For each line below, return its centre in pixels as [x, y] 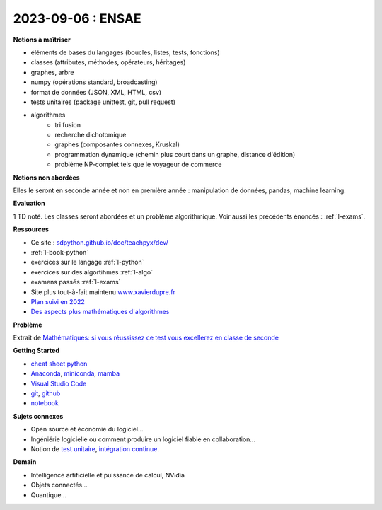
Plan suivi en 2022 [58, 301]
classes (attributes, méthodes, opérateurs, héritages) [108, 62]
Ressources [31, 229]
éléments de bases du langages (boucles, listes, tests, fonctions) [125, 52]
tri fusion [68, 124]
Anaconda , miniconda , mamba [75, 373]
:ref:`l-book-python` [60, 252]
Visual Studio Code [59, 383]
